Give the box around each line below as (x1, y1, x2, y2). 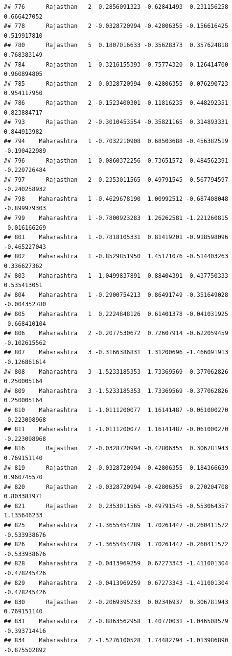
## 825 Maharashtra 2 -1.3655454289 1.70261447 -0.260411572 (4, 522, 229, 529)
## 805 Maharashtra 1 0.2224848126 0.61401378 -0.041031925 (4, 311, 229, 317)
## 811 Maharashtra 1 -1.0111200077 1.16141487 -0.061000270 (4, 426, 229, 433)
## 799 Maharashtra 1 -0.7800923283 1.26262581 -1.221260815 (4, 215, 229, 222)
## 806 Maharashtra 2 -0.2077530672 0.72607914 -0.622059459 (4, 330, 229, 337)
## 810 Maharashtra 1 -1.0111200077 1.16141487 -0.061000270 (4, 406, 229, 413)
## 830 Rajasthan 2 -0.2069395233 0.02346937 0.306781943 (4, 598, 229, 606)
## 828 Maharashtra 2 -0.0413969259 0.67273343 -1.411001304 (4, 560, 229, 567)
